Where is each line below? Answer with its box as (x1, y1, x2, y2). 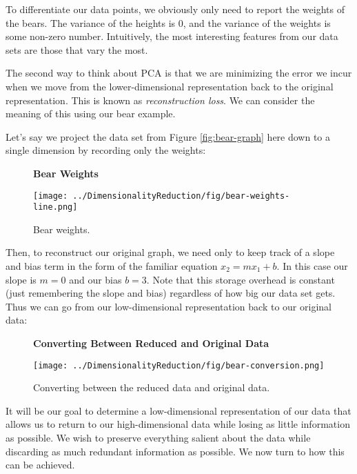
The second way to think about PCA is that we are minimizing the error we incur (6, 66, 352, 80)
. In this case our (276, 259, 348, 273)
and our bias (69, 272, 122, 286)
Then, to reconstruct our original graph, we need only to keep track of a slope (6, 245, 335, 259)
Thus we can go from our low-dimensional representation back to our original (6, 299, 331, 313)
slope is (6, 272, 37, 286)
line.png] (33, 202, 78, 213)
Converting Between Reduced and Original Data (33, 336, 269, 350)
